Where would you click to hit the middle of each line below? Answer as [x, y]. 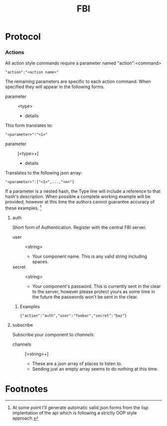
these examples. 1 [23, 208]
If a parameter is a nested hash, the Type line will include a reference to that [83, 191]
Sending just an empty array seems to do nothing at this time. [95, 369]
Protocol [23, 37]
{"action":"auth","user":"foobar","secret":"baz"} [73, 316]
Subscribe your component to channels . [53, 335]
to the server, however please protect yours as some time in [93, 292]
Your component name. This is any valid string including [90, 256]
